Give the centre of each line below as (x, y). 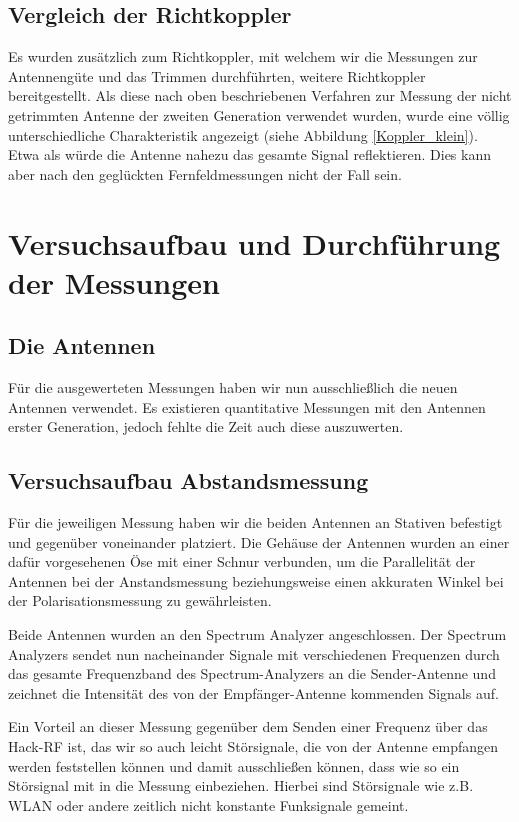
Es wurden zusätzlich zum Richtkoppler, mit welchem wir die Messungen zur (243, 56)
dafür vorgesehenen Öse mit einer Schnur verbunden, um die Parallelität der (242, 561)
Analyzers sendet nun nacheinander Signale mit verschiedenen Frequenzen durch (254, 653)
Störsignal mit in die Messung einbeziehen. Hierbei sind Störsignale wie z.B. (241, 785)
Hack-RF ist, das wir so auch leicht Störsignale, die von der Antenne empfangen (253, 746)
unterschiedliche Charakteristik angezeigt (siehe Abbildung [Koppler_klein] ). (243, 134)
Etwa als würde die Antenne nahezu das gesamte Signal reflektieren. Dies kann (250, 154)
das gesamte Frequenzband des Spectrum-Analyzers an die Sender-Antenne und (252, 673)
